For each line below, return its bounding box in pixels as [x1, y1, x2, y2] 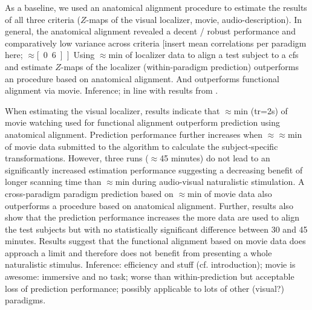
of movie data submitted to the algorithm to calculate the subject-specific [5, 140, 278, 152]
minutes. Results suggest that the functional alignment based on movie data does [5, 234, 306, 247]
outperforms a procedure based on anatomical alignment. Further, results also [5, 199, 293, 212]
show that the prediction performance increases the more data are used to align [5, 211, 300, 224]
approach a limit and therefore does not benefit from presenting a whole [5, 246, 272, 259]
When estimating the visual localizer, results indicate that [5, 104, 220, 117]
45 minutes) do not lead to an [160, 152, 270, 164]
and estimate [5, 60, 53, 73]
